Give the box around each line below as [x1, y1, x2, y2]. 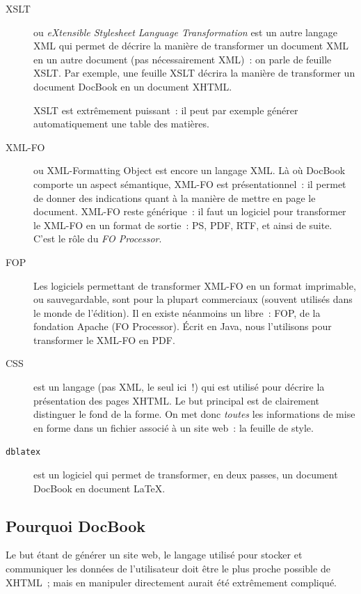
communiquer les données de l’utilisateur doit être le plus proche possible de [6, 561, 330, 576]
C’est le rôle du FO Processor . [33, 231, 162, 246]
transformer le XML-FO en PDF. [33, 332, 175, 347]
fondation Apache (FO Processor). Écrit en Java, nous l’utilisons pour [33, 319, 332, 334]
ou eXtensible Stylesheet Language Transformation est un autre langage [33, 24, 337, 39]
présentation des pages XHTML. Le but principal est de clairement [33, 393, 320, 407]
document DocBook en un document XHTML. [33, 79, 232, 93]
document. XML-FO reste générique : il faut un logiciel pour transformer [33, 204, 346, 219]
